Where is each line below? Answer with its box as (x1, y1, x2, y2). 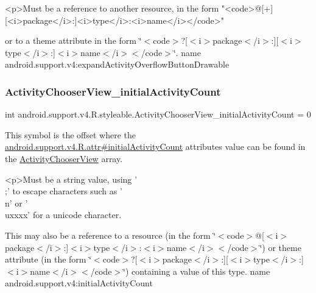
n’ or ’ (5, 196, 28, 209)
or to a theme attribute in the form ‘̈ (5, 34, 142, 47)
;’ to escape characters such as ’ (5, 185, 122, 197)
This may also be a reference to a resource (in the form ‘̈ (5, 228, 216, 241)
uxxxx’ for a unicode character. (5, 208, 122, 221)
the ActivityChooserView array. (5, 152, 123, 164)
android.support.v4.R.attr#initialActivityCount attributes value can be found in (5, 140, 306, 153)
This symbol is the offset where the (5, 128, 136, 141)
